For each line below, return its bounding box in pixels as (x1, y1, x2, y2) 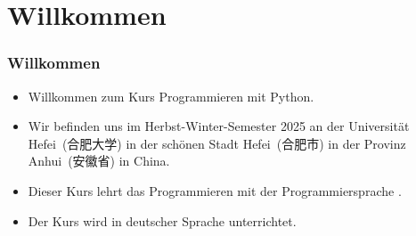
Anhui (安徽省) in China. (28, 151, 170, 170)
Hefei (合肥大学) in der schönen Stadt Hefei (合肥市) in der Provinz (28, 134, 406, 152)
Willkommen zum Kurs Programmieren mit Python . (28, 86, 314, 105)
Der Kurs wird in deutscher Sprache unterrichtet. (28, 211, 297, 230)
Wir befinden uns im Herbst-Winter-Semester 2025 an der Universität (28, 117, 410, 135)
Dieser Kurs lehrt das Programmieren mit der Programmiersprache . (28, 181, 402, 199)
